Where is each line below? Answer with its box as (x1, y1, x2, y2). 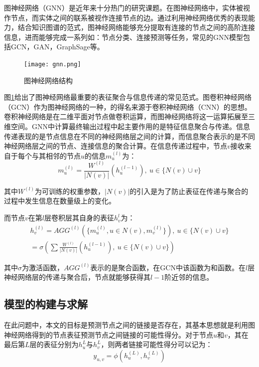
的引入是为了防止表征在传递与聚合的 (129, 185, 249, 196)
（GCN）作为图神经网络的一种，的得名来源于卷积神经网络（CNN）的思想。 (4, 101, 252, 112)
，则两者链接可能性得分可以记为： (101, 339, 213, 350)
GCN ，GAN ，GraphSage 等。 (10, 41, 104, 52)
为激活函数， (22, 262, 64, 272)
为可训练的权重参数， (35, 185, 105, 196)
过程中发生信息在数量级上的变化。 (4, 195, 116, 206)
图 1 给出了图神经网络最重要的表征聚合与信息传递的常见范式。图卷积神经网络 (4, 92, 252, 102)
